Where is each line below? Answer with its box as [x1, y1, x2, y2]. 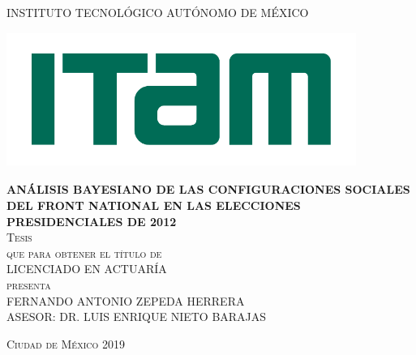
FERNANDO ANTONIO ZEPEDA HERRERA [6, 292, 245, 309]
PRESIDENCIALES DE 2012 [6, 212, 177, 229]
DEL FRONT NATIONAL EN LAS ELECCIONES [6, 197, 301, 214]
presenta [6, 276, 51, 293]
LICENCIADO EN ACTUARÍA [6, 260, 167, 277]
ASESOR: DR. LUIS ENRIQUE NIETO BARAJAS [6, 308, 267, 325]
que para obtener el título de [6, 244, 162, 261]
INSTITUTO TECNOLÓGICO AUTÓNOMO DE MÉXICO [6, 4, 309, 20]
